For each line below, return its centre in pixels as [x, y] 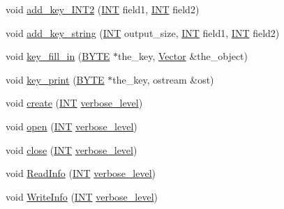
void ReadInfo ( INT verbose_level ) [81, 173]
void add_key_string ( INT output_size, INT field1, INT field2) [143, 32]
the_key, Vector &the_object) [183, 56]
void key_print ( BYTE [55, 79]
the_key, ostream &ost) [163, 79]
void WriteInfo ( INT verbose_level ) [82, 196]
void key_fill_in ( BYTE [58, 56]
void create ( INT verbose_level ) [74, 103]
